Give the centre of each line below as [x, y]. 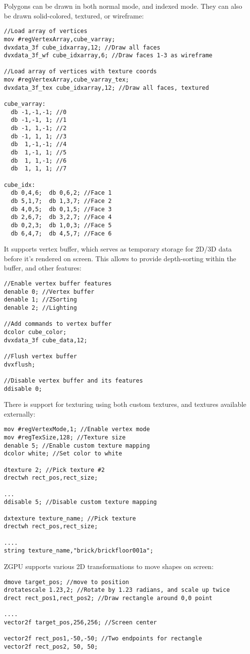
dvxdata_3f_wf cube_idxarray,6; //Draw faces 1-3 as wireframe [108, 56]
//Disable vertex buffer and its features [74, 380]
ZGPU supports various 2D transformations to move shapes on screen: [109, 566]
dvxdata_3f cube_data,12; [46, 340]
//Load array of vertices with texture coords [80, 72]
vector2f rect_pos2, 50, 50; [51, 646]
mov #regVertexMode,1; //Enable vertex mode [77, 429]
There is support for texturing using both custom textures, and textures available [125, 404]
